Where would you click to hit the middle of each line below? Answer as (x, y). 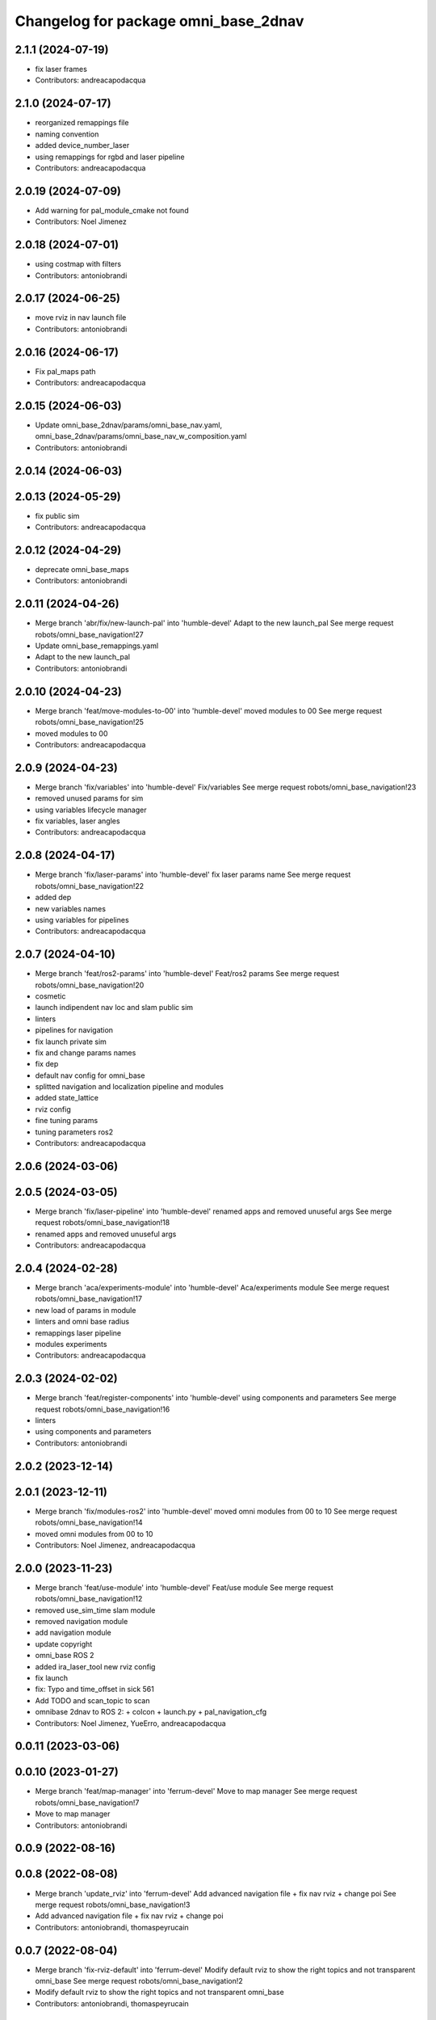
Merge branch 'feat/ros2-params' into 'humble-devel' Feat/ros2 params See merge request (187, 974)
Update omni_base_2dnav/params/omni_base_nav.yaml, (128, 425)
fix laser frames (61, 69)
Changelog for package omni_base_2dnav (159, 21)
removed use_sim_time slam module (95, 1610)
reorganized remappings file (82, 123)
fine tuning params (67, 1121)
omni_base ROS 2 (65, 1656)
